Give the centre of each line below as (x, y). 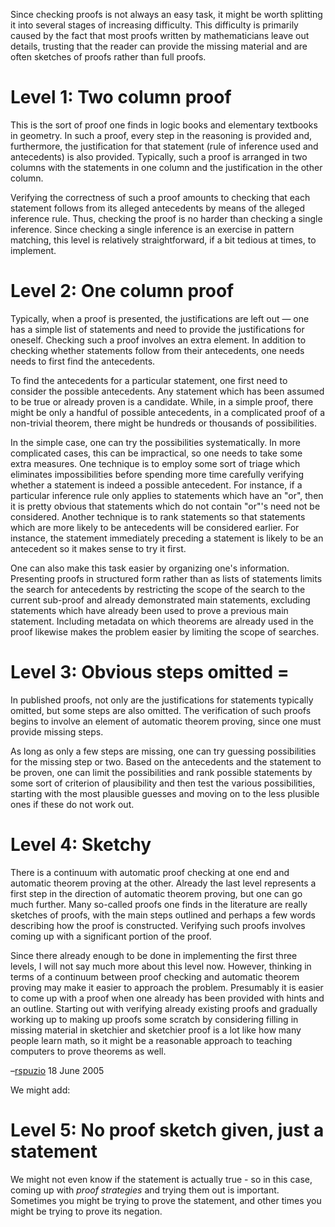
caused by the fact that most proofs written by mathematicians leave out (160, 35)
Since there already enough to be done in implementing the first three (154, 955)
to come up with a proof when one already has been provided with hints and (167, 998)
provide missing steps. (57, 731)
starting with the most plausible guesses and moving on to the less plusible (165, 793)
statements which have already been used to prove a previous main (149, 610)
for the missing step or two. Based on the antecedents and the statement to (166, 761)
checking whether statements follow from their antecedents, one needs (157, 350)
